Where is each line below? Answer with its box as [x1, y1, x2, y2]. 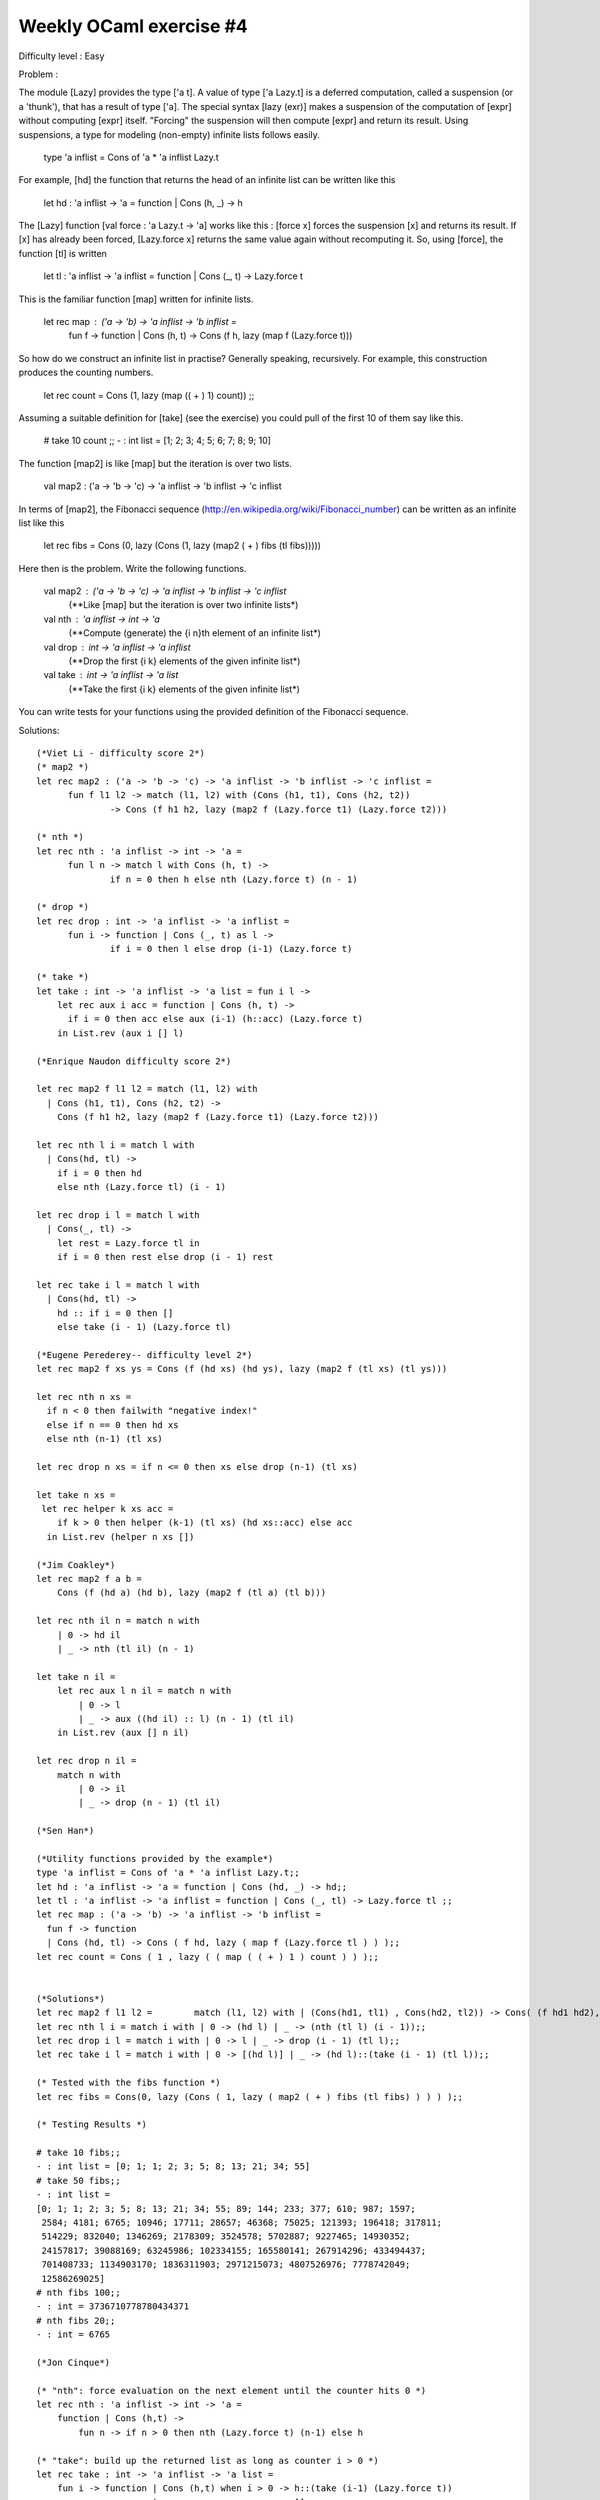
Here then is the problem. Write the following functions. [18, 562, 247, 574]
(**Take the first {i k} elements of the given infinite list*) [68, 683, 300, 695]
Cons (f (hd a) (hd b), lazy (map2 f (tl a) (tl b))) [56, 1587, 327, 1599]
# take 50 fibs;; [36, 2175, 121, 2186]
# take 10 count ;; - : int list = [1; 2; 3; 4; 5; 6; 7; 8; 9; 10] [43, 435, 272, 447]
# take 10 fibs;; [36, 2147, 121, 2159]
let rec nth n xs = [36, 1391, 132, 1402]
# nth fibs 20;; [36, 2315, 116, 2326]
